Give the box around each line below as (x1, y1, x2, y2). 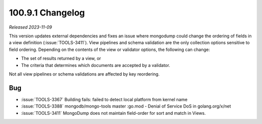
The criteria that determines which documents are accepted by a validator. (21, 62, 170, 68)
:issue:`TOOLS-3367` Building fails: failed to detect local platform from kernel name (21, 96, 188, 102)
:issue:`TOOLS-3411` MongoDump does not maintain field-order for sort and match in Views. (21, 110, 206, 116)
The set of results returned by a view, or (21, 56, 101, 62)
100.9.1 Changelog (9, 7, 85, 18)
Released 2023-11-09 (9, 24, 52, 30)
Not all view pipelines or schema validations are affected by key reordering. (9, 71, 160, 77)
